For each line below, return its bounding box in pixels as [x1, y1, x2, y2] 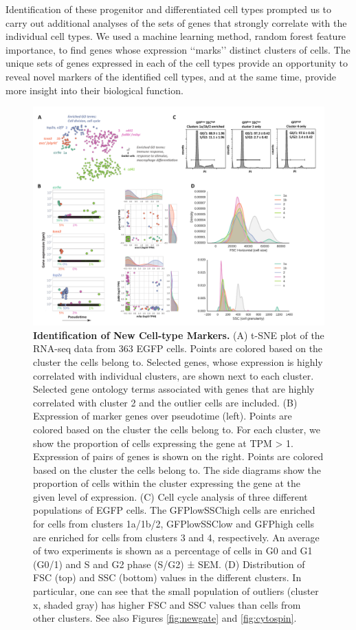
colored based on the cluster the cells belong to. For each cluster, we [33, 422, 320, 436]
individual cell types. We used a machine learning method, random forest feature [5, 29, 346, 43]
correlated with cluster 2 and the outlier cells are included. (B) [33, 395, 298, 409]
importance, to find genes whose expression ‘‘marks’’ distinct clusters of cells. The [5, 42, 351, 56]
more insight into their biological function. [5, 83, 183, 97]
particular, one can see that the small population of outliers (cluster [33, 584, 319, 598]
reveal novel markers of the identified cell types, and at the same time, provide [5, 69, 337, 83]
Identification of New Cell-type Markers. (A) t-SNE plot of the [33, 327, 324, 342]
